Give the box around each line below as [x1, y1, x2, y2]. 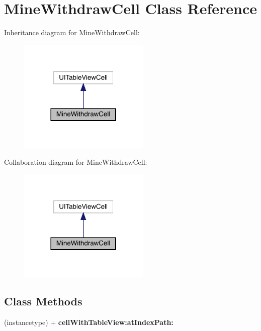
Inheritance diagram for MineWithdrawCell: [4, 27, 140, 38]
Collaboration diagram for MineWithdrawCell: [4, 156, 147, 167]
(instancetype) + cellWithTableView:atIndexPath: [4, 317, 173, 327]
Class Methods [4, 293, 82, 309]
